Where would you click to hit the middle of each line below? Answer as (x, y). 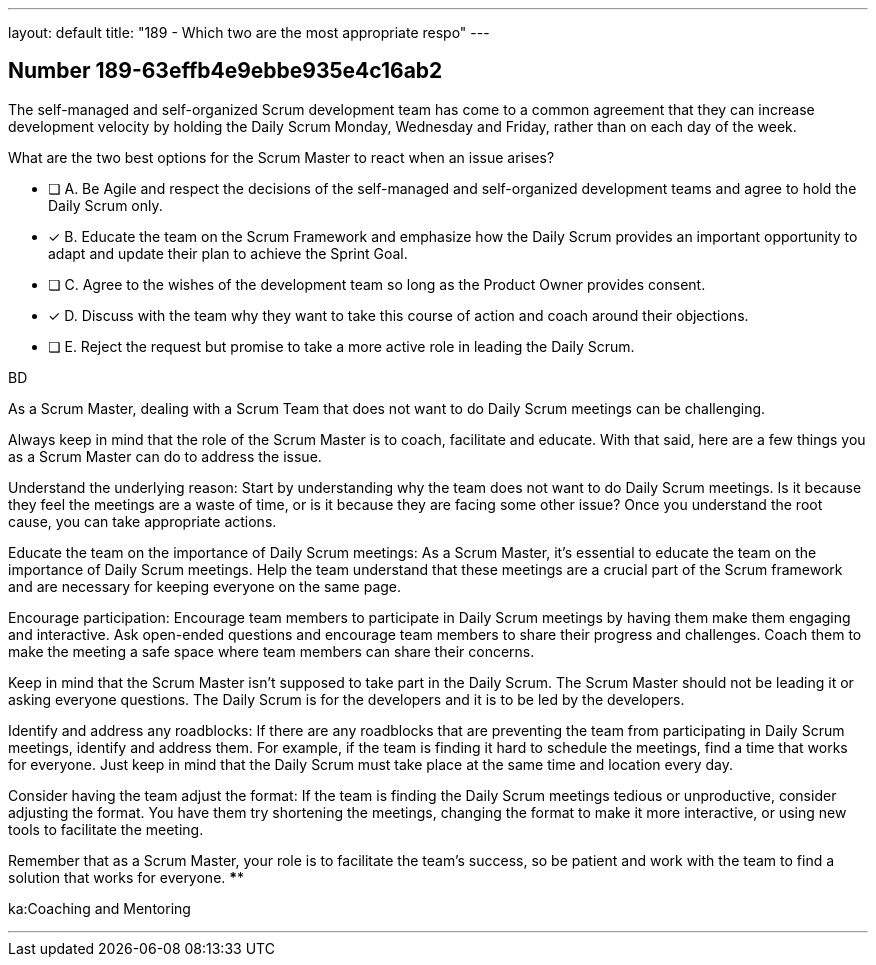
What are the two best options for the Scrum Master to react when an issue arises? (281, 157)
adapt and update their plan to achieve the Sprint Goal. (228, 253)
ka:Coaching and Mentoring (99, 908)
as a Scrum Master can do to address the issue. (165, 456)
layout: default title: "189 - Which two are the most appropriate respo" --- (249, 32)
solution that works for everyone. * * (126, 877)
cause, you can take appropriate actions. (142, 521)
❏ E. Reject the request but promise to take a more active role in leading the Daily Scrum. (341, 346)
